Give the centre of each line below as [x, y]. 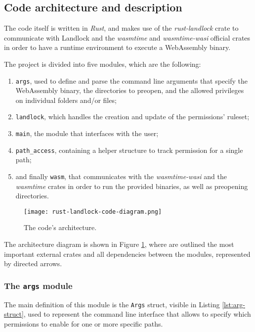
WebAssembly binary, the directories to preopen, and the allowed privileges [130, 90]
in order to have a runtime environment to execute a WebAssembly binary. [117, 47]
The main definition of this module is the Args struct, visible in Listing [112, 304]
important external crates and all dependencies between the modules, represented [127, 254]
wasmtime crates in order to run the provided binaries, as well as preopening [132, 186]
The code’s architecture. [60, 227]
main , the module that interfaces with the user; [87, 133]
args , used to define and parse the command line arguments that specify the [132, 80]
